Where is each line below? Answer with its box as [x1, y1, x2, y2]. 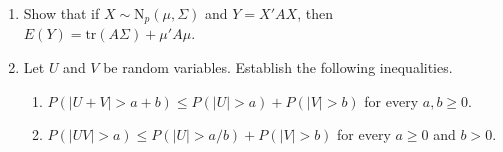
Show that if [23, 3, 100, 23]
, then [297, 3, 333, 23]
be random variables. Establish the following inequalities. [103, 57, 453, 78]
